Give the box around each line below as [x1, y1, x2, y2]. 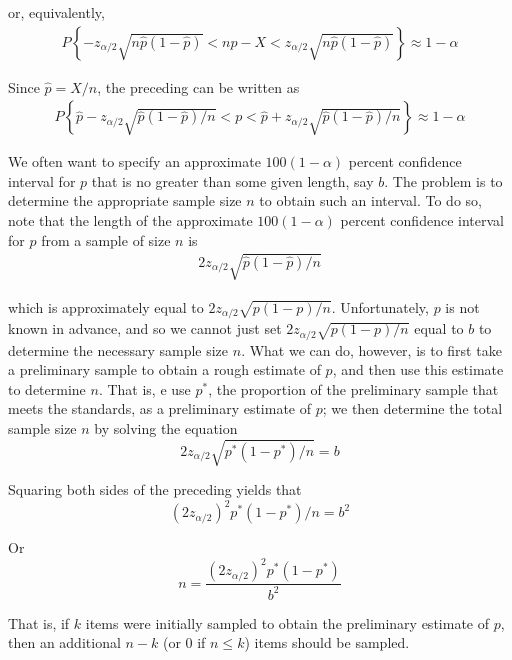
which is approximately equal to [8, 296, 204, 317]
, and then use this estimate [332, 359, 504, 380]
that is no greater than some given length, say [91, 170, 374, 191]
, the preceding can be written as [97, 76, 300, 97]
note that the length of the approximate [8, 210, 253, 231]
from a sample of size [41, 229, 171, 250]
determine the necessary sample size [8, 339, 229, 360]
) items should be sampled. [244, 632, 410, 653]
